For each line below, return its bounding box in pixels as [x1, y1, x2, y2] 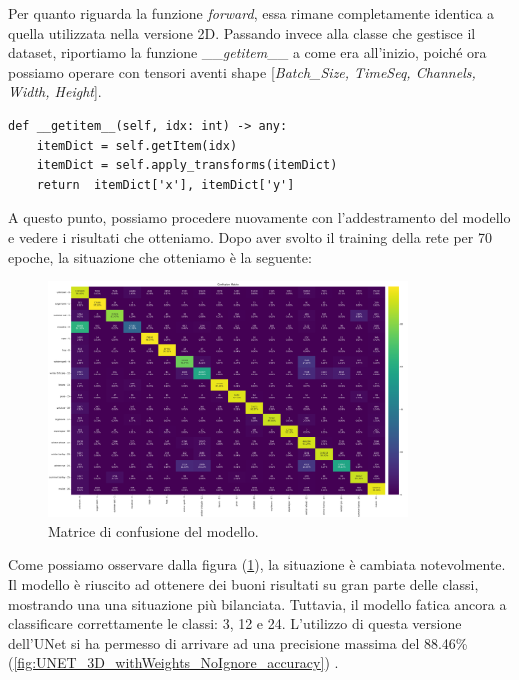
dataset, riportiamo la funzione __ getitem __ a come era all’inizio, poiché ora [8, 42, 487, 63]
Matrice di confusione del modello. [48, 520, 259, 541]
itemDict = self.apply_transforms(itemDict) [36, 158, 338, 173]
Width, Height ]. [8, 81, 102, 102]
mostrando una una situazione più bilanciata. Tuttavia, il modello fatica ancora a [8, 593, 507, 614]
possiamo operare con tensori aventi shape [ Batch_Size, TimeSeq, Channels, [8, 61, 476, 82]
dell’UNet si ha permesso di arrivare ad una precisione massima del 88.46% [8, 632, 468, 653]
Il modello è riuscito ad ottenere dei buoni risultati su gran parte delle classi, [8, 574, 479, 595]
